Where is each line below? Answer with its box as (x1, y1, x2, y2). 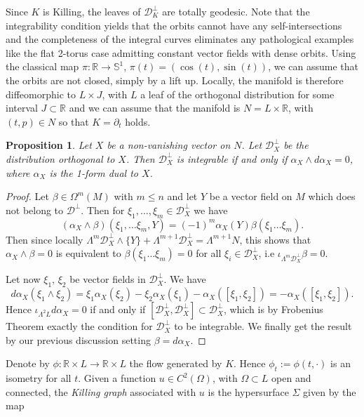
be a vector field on (209, 189, 292, 204)
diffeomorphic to (6, 86, 76, 101)
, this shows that (239, 232, 311, 246)
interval (6, 100, 38, 115)
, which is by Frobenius (223, 302, 323, 317)
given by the (303, 384, 356, 399)
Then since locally (6, 232, 83, 246)
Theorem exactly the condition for (6, 319, 153, 333)
